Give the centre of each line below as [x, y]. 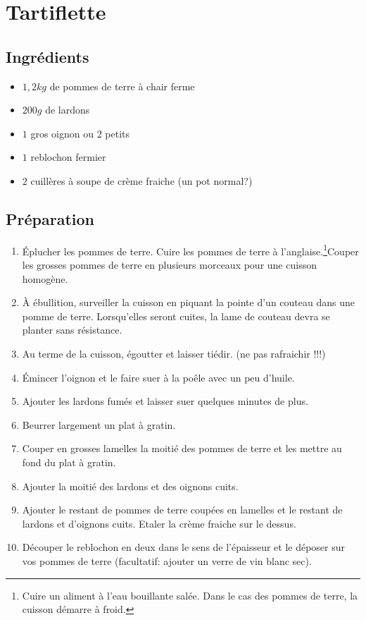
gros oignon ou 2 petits [80, 133]
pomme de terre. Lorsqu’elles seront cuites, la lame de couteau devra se [176, 316]
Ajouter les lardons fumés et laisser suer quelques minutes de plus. [165, 401]
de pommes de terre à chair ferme [122, 86]
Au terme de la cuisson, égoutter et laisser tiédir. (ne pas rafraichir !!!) [174, 353]
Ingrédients [48, 56]
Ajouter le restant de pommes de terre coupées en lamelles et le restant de [182, 510]
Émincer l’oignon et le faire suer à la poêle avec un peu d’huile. [158, 377]
